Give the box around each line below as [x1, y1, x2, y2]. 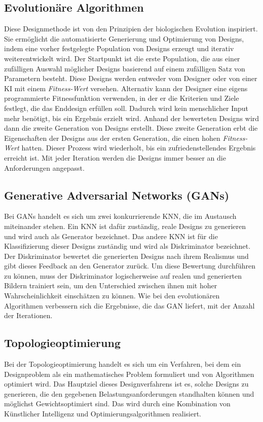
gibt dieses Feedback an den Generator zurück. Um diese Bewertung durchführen [4, 260, 256, 271]
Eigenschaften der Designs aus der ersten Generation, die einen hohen [4, 132, 220, 143]
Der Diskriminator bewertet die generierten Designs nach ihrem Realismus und [4, 250, 249, 261]
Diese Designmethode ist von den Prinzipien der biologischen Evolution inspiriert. [4, 23, 258, 34]
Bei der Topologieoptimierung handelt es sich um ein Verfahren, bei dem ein [4, 359, 241, 369]
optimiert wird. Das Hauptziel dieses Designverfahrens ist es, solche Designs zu [4, 378, 249, 389]
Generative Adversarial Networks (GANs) [4, 187, 230, 203]
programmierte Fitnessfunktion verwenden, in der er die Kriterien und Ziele [4, 93, 239, 103]
